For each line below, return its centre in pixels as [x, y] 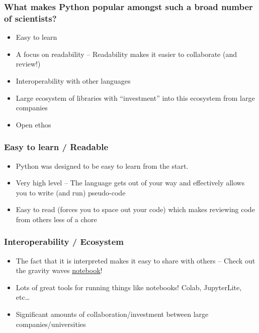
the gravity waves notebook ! [59, 270]
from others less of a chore [56, 219]
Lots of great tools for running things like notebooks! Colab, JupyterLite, [129, 287]
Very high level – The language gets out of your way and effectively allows [130, 183]
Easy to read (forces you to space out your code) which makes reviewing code [135, 209]
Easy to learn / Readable [56, 147]
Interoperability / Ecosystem [64, 242]
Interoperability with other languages [73, 80]
